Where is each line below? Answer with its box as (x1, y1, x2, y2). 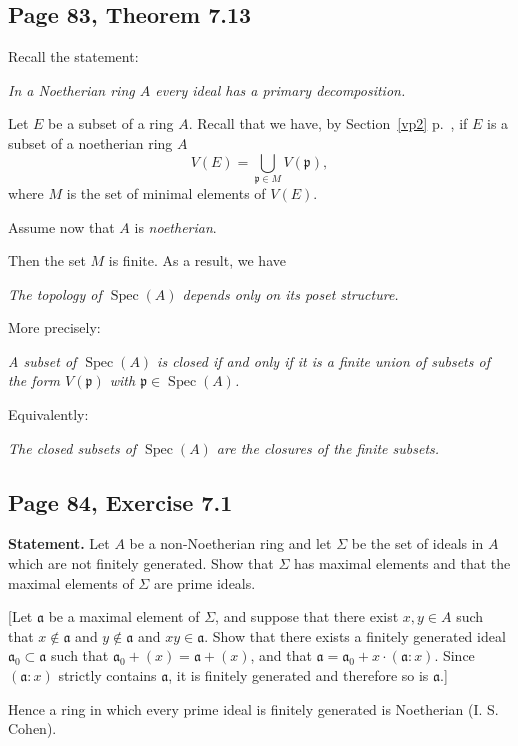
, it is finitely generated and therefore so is (168, 665, 429, 686)
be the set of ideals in (351, 533, 484, 554)
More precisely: (8, 317, 101, 338)
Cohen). (8, 718, 57, 739)
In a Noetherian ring (8, 79, 135, 100)
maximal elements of (8, 572, 134, 593)
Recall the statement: (8, 46, 139, 67)
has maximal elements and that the (293, 553, 511, 574)
